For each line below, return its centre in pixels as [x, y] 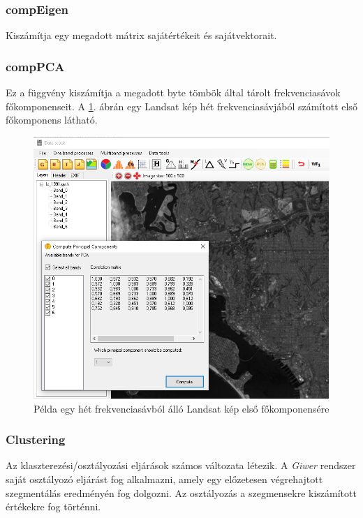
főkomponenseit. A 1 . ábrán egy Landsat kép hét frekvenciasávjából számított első [181, 106]
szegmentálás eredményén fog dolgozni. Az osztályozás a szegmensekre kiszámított [181, 493]
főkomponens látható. [52, 120]
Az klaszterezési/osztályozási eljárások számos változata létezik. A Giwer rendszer [181, 465]
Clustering [36, 439]
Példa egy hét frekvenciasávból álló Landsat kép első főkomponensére [181, 408]
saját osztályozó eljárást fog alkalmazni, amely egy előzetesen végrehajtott [164, 479]
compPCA [35, 66]
